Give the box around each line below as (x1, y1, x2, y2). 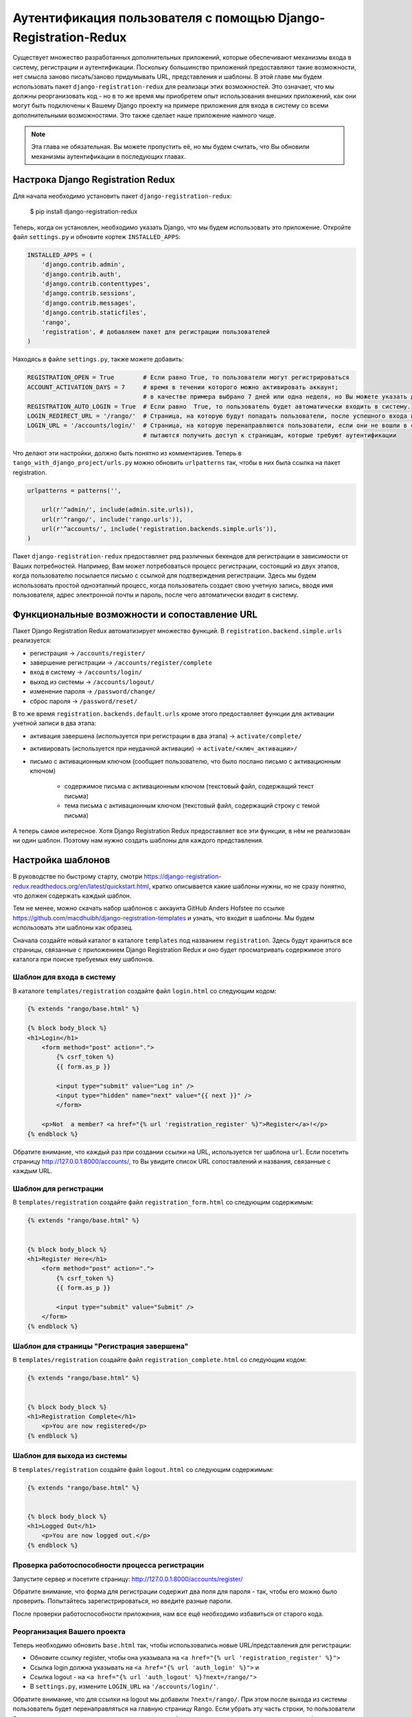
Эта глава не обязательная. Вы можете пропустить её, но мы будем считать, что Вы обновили (31, 143, 310, 151)
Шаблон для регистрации (12, 1184, 104, 1194)
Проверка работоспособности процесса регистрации (12, 1560, 204, 1570)
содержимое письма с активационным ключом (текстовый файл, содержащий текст (64, 782, 314, 791)
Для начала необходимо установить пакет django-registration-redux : (12, 192, 232, 200)
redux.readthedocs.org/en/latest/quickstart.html (12, 882, 149, 890)
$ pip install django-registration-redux (30, 207, 138, 216)
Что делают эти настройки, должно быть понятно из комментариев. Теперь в (12, 448, 242, 457)
